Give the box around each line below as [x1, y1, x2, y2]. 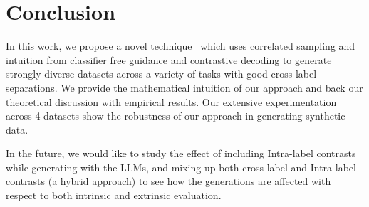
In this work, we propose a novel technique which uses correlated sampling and [6, 38, 355, 53]
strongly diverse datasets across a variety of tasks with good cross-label [6, 66, 317, 81]
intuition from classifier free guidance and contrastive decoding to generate [6, 52, 332, 67]
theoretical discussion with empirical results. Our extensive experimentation [6, 94, 337, 109]
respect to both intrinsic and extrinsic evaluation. [6, 188, 222, 203]
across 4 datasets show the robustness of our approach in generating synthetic [6, 108, 345, 123]
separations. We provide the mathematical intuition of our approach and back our [6, 80, 363, 95]
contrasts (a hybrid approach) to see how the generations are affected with [6, 174, 331, 189]
